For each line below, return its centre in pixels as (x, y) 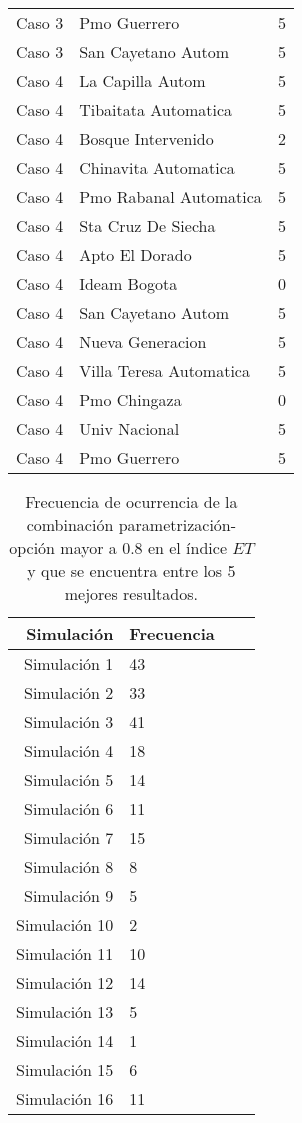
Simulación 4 (69, 750)
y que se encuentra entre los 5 (131, 570)
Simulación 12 (65, 982)
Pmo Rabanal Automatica (170, 196)
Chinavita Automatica (157, 167)
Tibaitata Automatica (156, 109)
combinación (70, 524)
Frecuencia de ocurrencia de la (131, 501)
